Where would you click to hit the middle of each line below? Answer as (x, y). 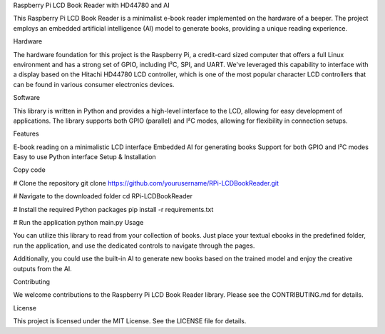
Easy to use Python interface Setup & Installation (84, 157)
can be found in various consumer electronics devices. (94, 84)
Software (27, 98)
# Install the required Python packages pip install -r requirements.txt (113, 209)
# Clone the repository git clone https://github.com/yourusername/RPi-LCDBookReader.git (146, 183)
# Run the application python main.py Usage (78, 223)
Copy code (29, 170)
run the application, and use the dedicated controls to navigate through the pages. (134, 246)
